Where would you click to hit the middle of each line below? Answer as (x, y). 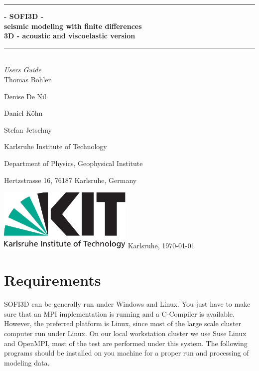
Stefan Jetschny (28, 129)
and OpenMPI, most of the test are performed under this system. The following (126, 343)
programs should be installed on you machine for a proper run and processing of (127, 353)
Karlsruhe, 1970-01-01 (161, 246)
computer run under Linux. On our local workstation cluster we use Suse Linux (125, 333)
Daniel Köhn (23, 113)
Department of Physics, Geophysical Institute (73, 163)
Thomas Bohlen (28, 79)
